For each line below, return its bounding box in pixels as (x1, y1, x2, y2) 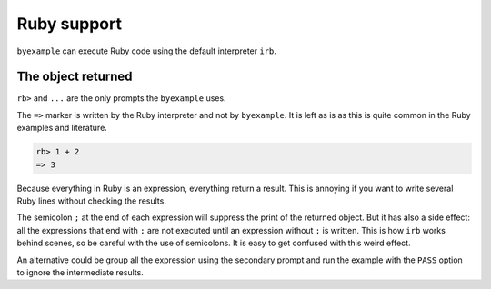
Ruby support (16, 14, 123, 34)
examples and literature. (16, 123, 108, 134)
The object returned (16, 69, 133, 85)
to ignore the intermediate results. (16, 266, 145, 277)
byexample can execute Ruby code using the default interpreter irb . (16, 45, 277, 56)
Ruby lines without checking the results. (16, 195, 167, 206)
